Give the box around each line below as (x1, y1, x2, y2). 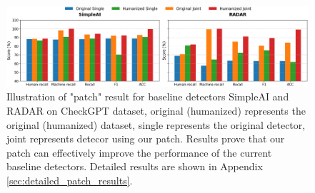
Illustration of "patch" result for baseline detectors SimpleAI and (6, 89, 289, 104)
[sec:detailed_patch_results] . (6, 173, 133, 188)
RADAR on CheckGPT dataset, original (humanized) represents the (6, 103, 306, 118)
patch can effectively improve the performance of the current (6, 145, 272, 160)
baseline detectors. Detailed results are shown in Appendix (6, 159, 263, 174)
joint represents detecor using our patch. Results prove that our (6, 131, 285, 146)
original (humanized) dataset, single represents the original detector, (6, 117, 306, 132)
